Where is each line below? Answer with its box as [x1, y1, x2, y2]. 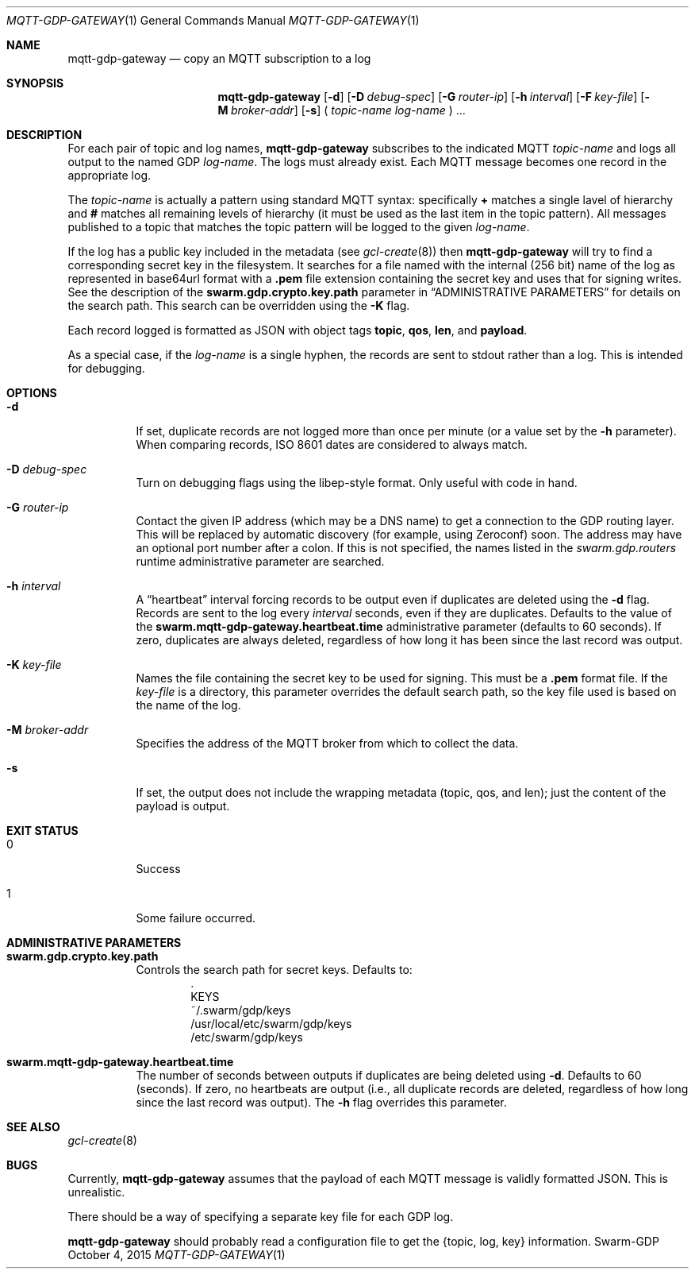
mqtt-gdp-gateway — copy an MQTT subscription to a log [67, 52, 371, 65]
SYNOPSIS [6, 76, 64, 90]
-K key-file [6, 658, 62, 671]
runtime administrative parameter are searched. [136, 554, 385, 568]
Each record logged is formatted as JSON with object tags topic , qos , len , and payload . [67, 323, 528, 337]
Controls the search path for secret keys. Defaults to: [136, 963, 413, 976]
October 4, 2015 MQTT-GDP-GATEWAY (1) [67, 1248, 286, 1261]
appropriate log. [67, 168, 152, 182]
